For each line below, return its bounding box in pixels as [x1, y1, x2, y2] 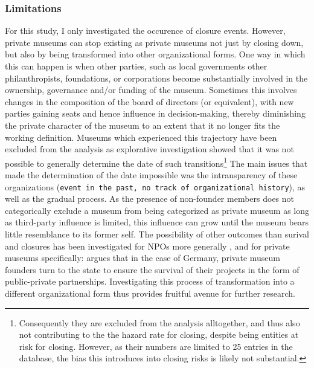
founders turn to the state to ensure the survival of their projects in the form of [5, 263, 300, 276]
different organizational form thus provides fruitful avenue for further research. [5, 287, 295, 299]
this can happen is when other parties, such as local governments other [5, 60, 268, 72]
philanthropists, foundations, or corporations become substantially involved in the [5, 71, 308, 84]
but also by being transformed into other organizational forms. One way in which [5, 48, 306, 60]
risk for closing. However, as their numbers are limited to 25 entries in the [19, 340, 293, 352]
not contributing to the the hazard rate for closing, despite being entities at [19, 328, 299, 341]
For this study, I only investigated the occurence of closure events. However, [5, 24, 286, 37]
